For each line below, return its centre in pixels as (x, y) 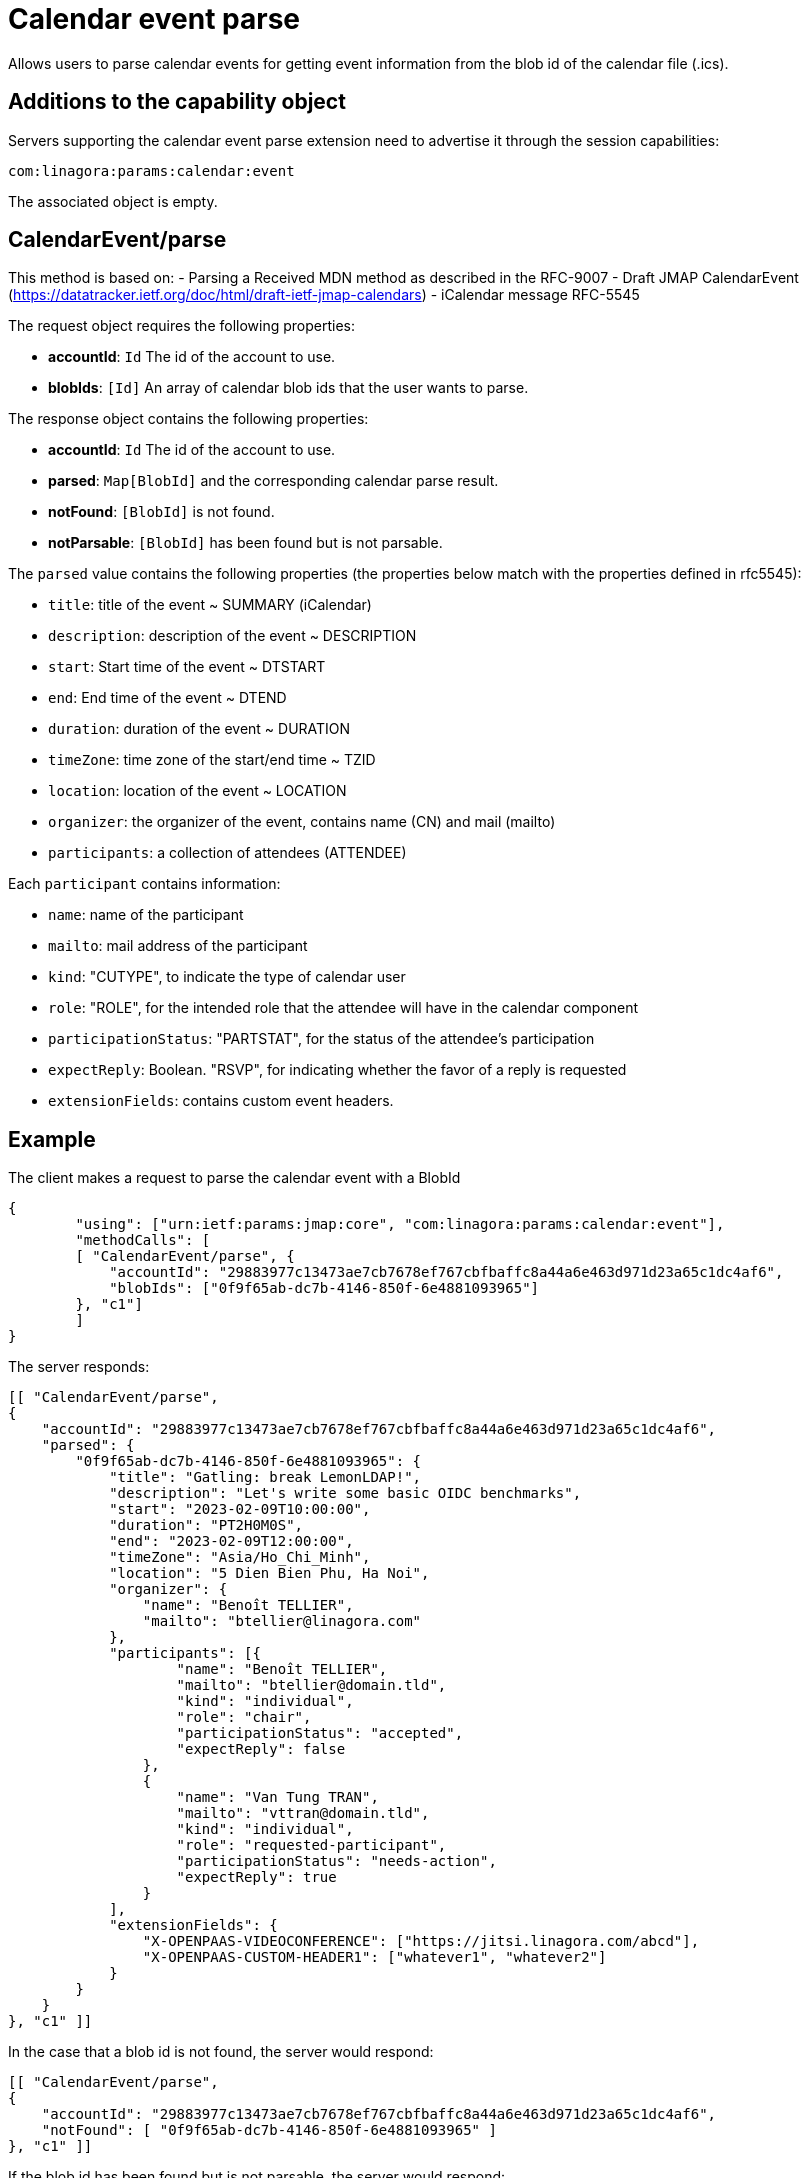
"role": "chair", (244, 1717)
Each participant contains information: (144, 884)
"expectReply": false (261, 1749)
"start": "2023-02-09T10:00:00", (240, 1509)
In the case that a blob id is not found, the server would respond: (221, 2052)
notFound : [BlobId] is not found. (161, 512)
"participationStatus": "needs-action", (336, 1861)
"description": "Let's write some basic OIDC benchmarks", (345, 1493)
